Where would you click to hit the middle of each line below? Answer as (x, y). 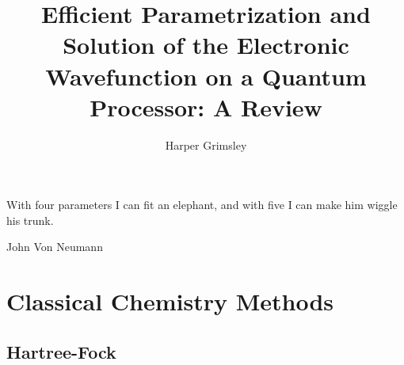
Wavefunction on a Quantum (206, 76)
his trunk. (30, 220)
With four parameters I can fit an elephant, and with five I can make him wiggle (202, 205)
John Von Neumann (55, 247)
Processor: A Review (206, 106)
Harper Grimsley (206, 144)
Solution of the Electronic (206, 45)
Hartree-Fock (61, 351)
